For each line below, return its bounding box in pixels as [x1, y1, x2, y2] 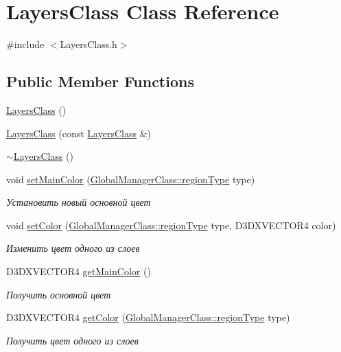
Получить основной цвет [6, 287, 111, 301]
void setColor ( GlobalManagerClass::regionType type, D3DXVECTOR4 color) [6, 218, 336, 232]
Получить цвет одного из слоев [6, 333, 139, 347]
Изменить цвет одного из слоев [6, 241, 140, 255]
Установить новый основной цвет [6, 195, 151, 209]
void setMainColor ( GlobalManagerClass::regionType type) [6, 172, 255, 186]
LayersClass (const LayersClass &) [6, 126, 151, 140]
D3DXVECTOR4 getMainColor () [6, 264, 151, 279]
